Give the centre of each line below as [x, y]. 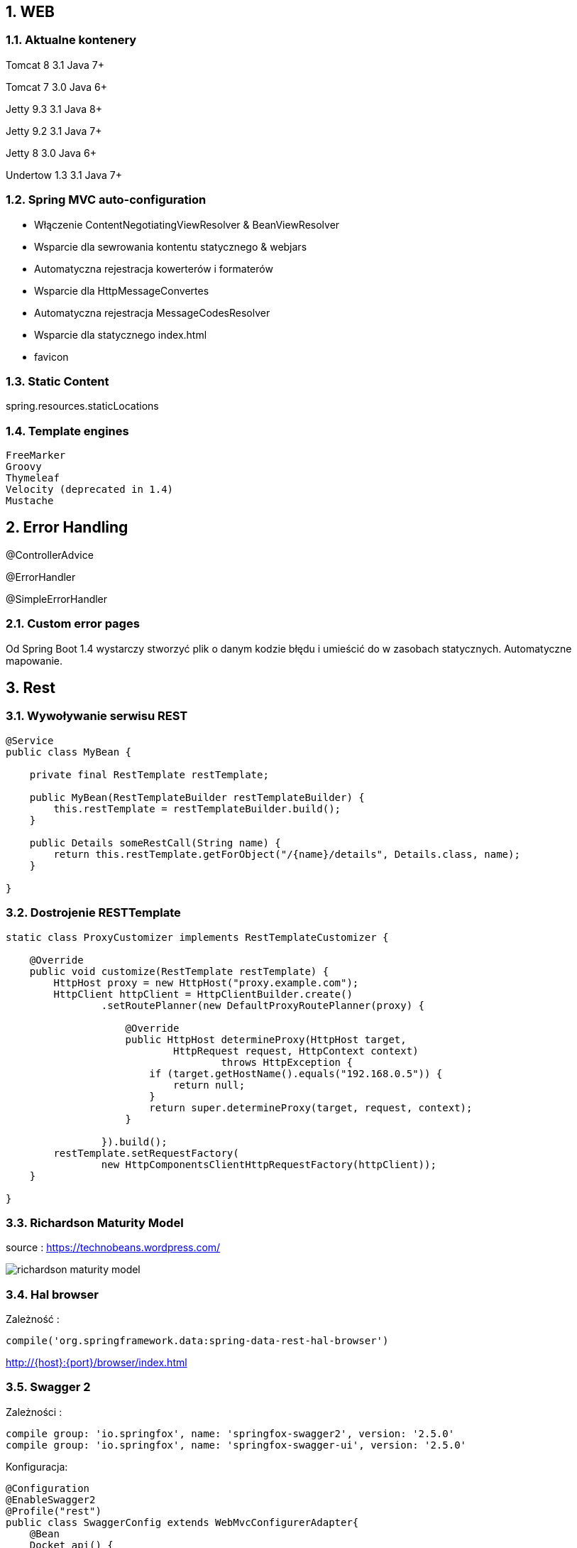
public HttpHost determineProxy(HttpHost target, [266, 1039]
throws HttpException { [287, 1062]
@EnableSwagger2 [51, 1499]
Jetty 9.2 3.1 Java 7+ [54, 131]
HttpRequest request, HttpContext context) [296, 1051]
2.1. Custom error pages [73, 624]
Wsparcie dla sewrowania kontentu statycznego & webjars [171, 246]
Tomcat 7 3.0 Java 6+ [56, 87]
